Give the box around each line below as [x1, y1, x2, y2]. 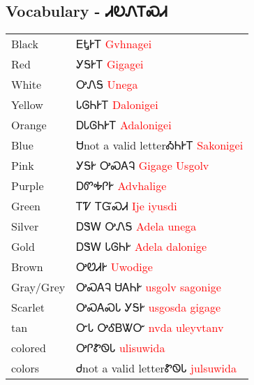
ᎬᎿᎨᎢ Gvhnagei [76, 36, 152, 52]
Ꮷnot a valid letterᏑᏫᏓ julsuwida [76, 360, 237, 377]
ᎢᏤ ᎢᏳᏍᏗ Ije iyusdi [76, 198, 177, 215]
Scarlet [11, 299, 45, 316]
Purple [11, 177, 44, 194]
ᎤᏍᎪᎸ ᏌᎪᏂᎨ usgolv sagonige [76, 279, 221, 296]
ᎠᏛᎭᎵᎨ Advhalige [76, 177, 167, 194]
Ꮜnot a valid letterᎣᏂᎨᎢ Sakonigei [76, 137, 244, 154]
